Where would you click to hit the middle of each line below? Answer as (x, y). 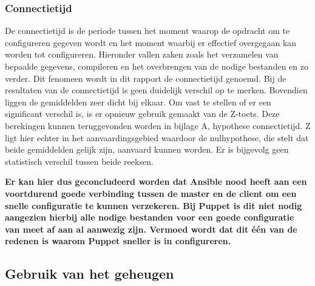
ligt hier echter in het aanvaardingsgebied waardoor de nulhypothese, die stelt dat (157, 137)
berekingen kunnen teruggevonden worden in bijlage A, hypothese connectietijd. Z (158, 125)
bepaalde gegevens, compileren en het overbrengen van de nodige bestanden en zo (157, 66)
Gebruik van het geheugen (90, 274)
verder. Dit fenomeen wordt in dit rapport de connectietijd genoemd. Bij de (146, 78)
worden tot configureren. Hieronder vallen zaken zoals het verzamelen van (142, 54)
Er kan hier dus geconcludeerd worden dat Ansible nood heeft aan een (156, 181)
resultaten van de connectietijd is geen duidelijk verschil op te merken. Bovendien (156, 90)
